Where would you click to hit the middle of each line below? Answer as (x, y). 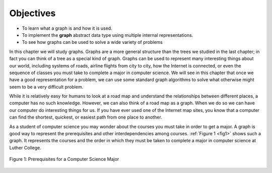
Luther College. (25, 148)
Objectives (32, 13)
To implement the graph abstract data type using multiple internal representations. (108, 35)
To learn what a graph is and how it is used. (67, 28)
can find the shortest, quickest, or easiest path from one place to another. (86, 117)
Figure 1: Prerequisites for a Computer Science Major (64, 159)
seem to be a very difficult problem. (46, 87)
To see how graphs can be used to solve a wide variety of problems (92, 42)
